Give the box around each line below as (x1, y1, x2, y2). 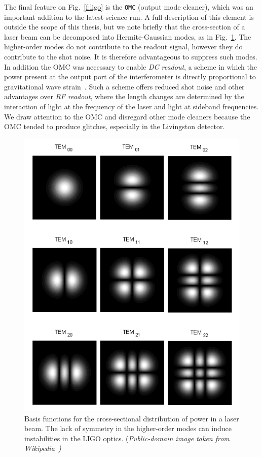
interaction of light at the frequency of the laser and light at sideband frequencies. (4, 101, 259, 111)
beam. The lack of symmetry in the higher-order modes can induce (24, 423, 232, 434)
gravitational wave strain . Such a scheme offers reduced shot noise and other (4, 81, 245, 92)
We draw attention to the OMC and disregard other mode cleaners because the (4, 111, 250, 121)
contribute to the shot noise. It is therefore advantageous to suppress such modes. (4, 51, 257, 62)
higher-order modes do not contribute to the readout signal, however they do (4, 41, 243, 52)
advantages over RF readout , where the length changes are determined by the (4, 91, 244, 102)
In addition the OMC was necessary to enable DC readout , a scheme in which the (4, 61, 257, 72)
